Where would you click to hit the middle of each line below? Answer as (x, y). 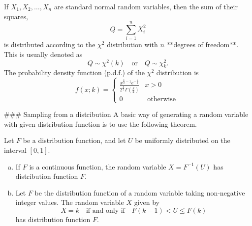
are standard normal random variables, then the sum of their (146, 6)
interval (15, 150)
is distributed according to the (50, 44)
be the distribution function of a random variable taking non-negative (140, 192)
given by (147, 202)
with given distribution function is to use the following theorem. (100, 124)
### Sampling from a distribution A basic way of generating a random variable (126, 114)
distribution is (177, 72)
